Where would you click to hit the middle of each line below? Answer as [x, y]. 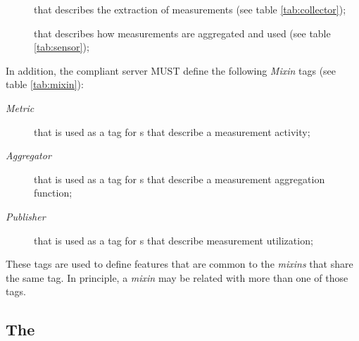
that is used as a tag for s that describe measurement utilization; [174, 240]
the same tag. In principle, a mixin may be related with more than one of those [177, 277]
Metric [20, 107]
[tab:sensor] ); [62, 47]
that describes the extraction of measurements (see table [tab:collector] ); [190, 9]
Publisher [26, 216]
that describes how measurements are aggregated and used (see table [182, 33]
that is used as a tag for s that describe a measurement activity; [172, 131]
